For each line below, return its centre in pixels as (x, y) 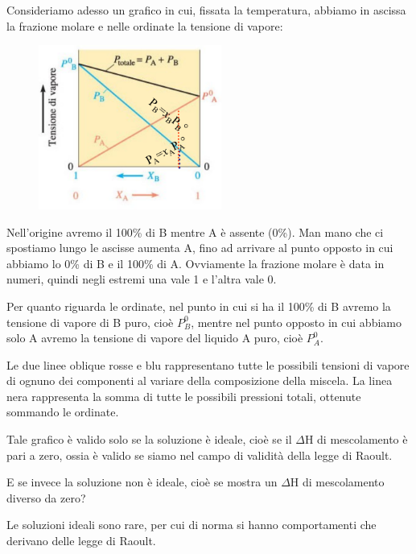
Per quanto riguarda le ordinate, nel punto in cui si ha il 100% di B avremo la (199, 306)
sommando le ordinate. (63, 412)
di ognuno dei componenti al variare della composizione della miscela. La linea (200, 380)
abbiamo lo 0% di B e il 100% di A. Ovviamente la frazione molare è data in (196, 263)
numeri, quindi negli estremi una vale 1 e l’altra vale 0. (142, 279)
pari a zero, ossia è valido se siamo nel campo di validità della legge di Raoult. (200, 455)
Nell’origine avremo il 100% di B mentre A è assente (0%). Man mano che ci (195, 232)
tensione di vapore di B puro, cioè (90, 322)
